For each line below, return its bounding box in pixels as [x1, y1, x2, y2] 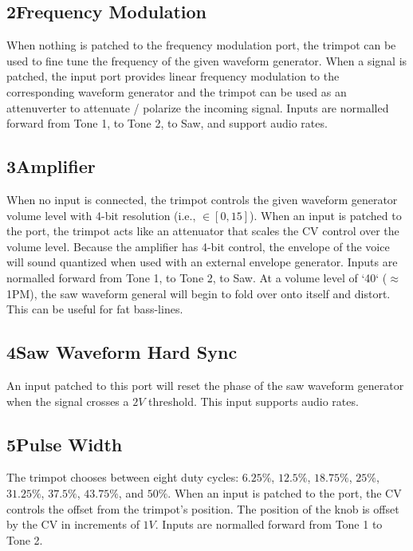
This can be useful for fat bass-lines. [6, 301, 183, 317]
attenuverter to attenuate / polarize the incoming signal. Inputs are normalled [6, 99, 389, 116]
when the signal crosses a [6, 392, 129, 409]
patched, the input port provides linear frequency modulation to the [6, 68, 340, 85]
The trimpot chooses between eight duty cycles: [6, 469, 239, 486]
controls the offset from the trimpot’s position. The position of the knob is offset [6, 500, 399, 517]
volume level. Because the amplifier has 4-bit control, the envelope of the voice [6, 238, 390, 254]
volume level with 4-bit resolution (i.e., [6, 207, 196, 223]
